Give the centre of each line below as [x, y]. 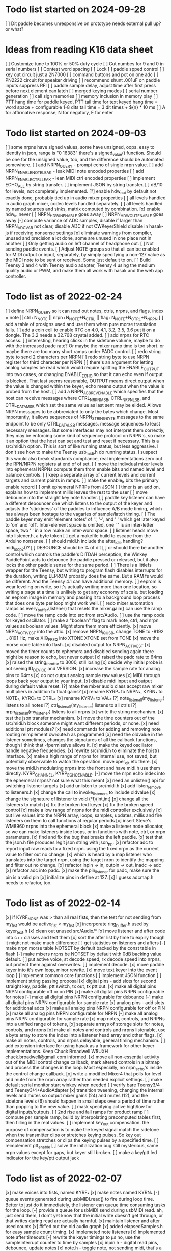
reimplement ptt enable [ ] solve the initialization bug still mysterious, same [82, 1146]
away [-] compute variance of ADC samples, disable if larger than [74, 221]
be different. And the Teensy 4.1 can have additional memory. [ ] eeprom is [83, 581]
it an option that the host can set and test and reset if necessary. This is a [82, 441]
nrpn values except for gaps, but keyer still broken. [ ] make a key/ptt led [81, 1152]
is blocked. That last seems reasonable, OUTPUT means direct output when [85, 381]
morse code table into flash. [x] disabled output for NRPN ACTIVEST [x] [78, 645]
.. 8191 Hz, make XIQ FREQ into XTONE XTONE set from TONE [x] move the [82, 639]
